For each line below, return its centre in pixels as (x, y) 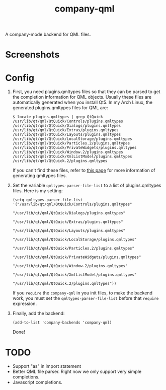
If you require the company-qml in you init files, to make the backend (82, 293)
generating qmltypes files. (39, 176)
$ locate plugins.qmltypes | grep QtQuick (58, 117)
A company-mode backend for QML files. (48, 34)
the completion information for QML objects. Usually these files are (82, 97)
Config (20, 78)
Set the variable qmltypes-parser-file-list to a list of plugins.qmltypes (87, 185)
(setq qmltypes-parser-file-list (48, 200)
